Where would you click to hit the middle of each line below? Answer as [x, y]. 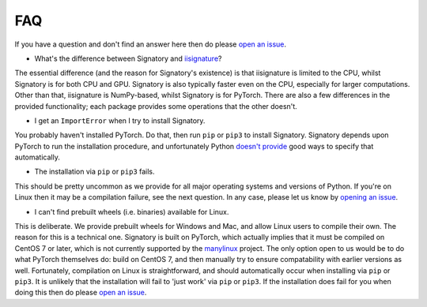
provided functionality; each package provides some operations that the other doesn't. [156, 106]
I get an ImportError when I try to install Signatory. [120, 120]
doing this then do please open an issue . [81, 293]
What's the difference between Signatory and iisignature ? [128, 58]
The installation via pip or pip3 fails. [94, 172]
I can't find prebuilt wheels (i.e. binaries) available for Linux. [132, 212]
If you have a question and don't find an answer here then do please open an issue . [151, 44]
